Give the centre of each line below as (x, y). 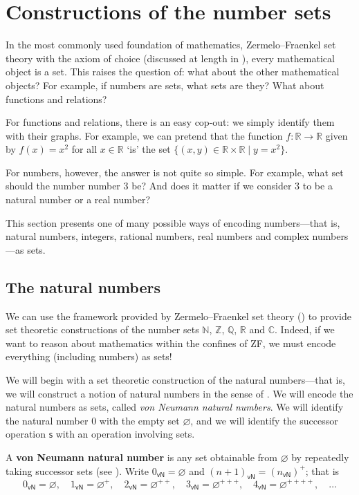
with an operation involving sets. (125, 434)
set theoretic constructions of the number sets (102, 329)
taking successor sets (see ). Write (77, 470)
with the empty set (139, 420)
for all (84, 149)
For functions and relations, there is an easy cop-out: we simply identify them (170, 122)
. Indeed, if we (305, 329)
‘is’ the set (149, 149)
